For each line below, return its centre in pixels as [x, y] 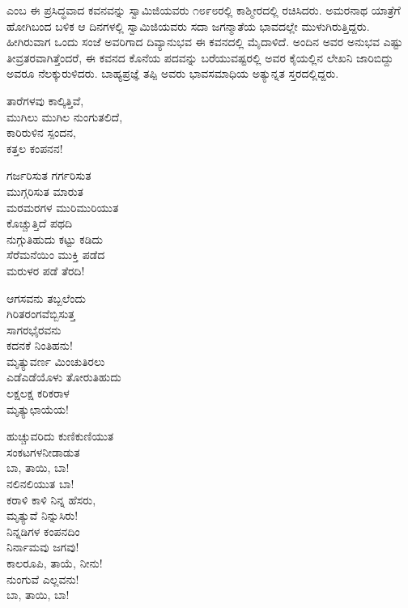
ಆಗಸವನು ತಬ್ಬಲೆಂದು [46, 298]
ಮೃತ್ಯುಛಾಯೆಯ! [38, 408]
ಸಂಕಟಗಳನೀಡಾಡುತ [43, 451]
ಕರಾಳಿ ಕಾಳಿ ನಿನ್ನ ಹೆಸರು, [51, 499]
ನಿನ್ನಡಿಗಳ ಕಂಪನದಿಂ [43, 531]
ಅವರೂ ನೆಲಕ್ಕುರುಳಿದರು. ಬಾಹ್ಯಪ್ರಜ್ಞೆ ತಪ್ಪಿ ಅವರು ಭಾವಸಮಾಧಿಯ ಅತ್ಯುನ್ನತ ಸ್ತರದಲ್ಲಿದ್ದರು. [173, 73]
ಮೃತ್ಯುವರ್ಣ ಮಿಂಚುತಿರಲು [56, 361]
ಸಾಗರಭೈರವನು [34, 329]
